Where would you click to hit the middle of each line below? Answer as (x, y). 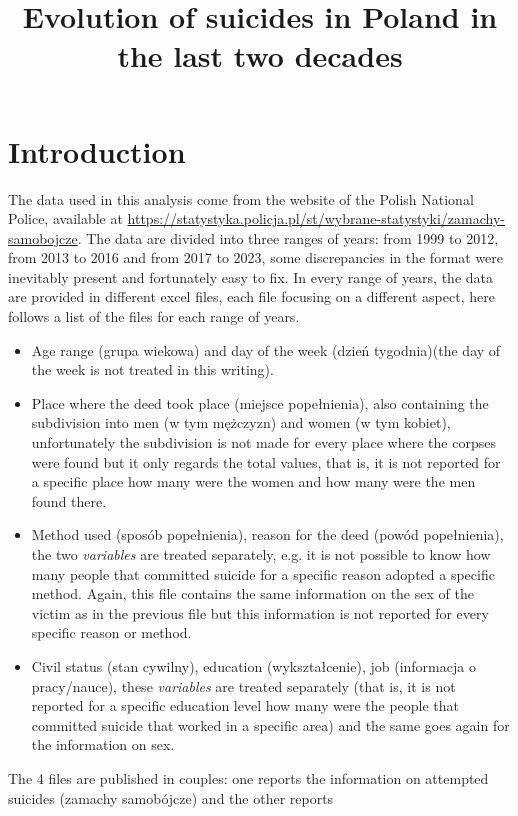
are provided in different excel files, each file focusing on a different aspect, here (251, 296)
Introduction (97, 150)
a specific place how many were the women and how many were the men (253, 481)
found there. (69, 500)
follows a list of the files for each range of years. (154, 316)
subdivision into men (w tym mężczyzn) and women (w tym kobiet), (241, 422)
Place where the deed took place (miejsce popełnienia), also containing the (260, 402)
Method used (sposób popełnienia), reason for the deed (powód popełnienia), (267, 534)
